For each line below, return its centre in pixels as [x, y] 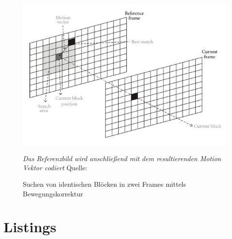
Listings [30, 227]
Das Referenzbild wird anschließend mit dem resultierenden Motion [122, 158]
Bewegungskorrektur [53, 193]
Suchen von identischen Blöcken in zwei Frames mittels [105, 184]
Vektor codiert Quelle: [55, 168]
